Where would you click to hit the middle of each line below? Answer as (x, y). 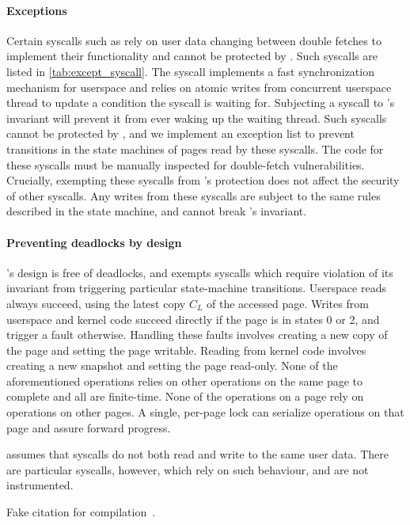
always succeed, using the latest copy (96, 303)
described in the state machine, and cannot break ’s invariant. (157, 211)
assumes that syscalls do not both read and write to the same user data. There (197, 454)
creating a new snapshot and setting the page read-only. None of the (172, 365)
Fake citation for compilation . (81, 512)
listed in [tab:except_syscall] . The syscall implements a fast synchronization (190, 71)
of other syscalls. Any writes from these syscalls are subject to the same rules (194, 195)
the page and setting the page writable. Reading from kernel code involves (186, 350)
